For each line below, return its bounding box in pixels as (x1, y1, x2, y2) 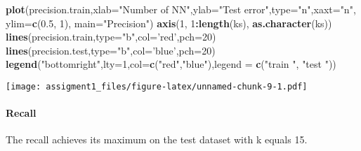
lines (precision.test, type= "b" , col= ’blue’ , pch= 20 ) (6, 43, 216, 57)
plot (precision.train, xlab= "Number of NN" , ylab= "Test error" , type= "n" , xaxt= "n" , (6, 2, 356, 16)
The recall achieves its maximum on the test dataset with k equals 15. (6, 132, 308, 147)
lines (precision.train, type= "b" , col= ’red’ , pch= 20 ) (6, 29, 216, 44)
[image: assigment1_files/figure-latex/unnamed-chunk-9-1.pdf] (6, 81, 308, 92)
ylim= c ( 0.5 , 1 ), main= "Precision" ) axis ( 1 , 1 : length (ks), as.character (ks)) (6, 15, 332, 30)
